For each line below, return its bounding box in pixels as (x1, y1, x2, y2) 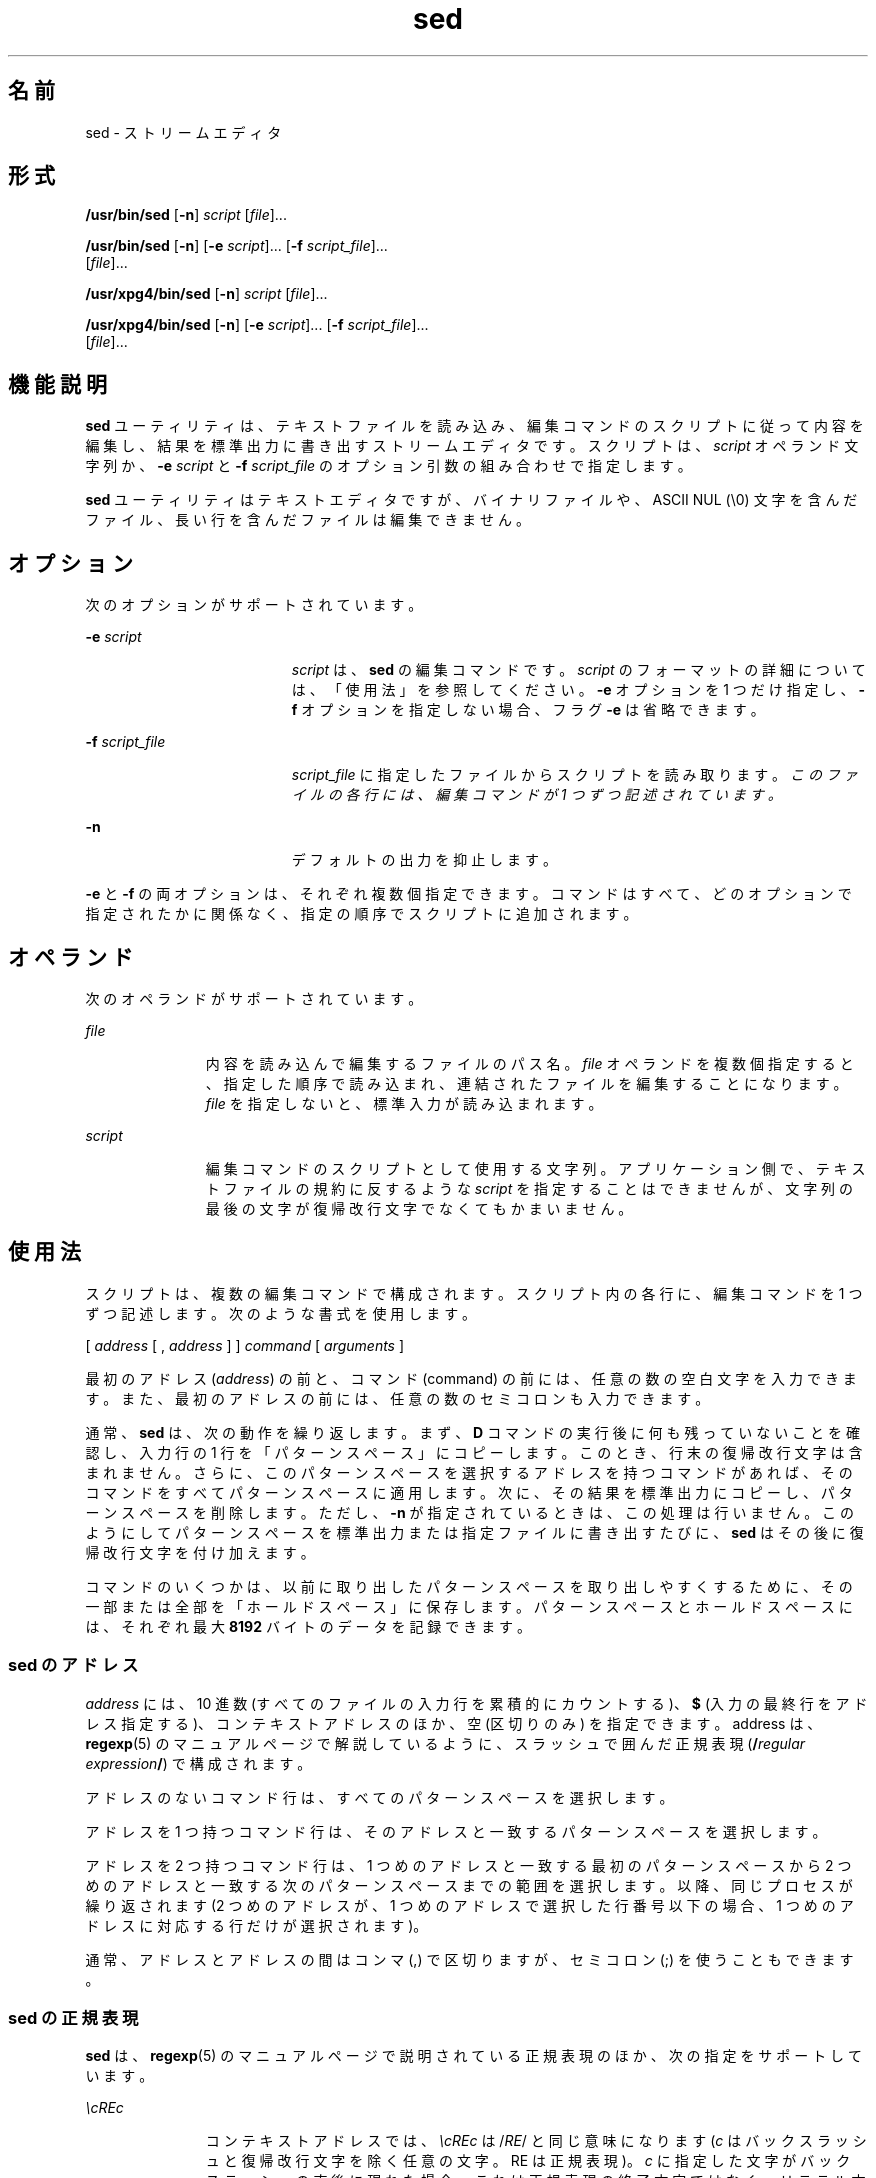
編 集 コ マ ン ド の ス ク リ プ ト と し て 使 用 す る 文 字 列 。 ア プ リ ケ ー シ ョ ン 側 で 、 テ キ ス (205, 1159, 866, 1177)
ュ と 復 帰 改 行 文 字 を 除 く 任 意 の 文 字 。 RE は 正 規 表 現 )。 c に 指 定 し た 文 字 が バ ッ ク (205, 2152, 851, 2170)
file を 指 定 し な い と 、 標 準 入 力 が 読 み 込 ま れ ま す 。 (205, 1094, 603, 1112)
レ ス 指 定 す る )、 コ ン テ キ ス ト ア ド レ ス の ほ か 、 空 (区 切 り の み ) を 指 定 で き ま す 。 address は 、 (85, 1714, 822, 1732)
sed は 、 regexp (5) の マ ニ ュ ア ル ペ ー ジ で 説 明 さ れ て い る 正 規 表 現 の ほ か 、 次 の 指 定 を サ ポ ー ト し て (85, 2047, 863, 2065)
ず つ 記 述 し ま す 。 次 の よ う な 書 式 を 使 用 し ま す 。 (85, 1304, 477, 1322)
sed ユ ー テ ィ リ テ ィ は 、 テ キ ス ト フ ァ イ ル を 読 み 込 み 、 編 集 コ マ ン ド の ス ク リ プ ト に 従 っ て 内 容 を (85, 417, 864, 435)
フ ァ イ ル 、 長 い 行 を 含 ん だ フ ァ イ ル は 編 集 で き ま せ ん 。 (85, 511, 530, 529)
